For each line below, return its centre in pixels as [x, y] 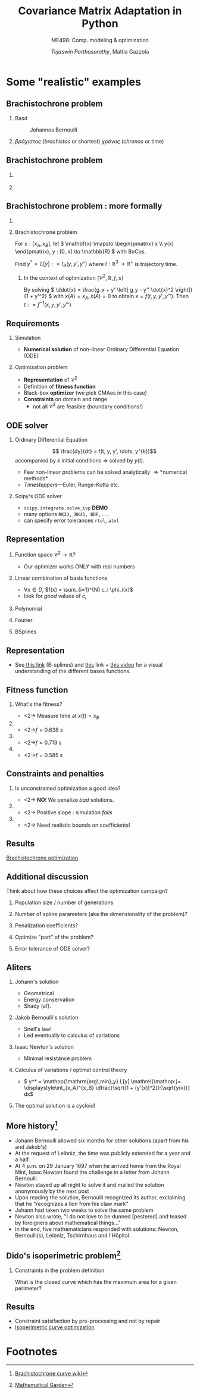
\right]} [184, 289]
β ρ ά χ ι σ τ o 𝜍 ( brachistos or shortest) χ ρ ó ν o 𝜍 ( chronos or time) [89, 141]
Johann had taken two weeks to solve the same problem [84, 1210]
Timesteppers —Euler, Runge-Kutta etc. [72, 485]
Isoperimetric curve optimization [54, 1327]
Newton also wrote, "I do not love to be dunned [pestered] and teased [101, 1216]
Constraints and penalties [55, 774]
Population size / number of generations [64, 902]
